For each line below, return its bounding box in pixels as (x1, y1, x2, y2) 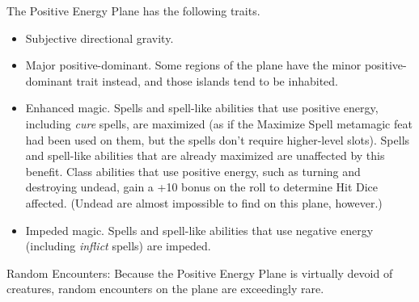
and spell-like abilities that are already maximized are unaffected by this (25, 147, 385, 164)
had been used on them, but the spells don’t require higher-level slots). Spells (25, 131, 410, 148)
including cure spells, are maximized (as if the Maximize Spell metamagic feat (25, 115, 413, 132)
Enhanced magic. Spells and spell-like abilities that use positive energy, (25, 99, 379, 116)
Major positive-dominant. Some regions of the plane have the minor (25, 57, 362, 73)
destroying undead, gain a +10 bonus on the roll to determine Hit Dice (25, 178, 379, 195)
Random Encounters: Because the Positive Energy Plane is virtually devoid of (6, 264, 393, 281)
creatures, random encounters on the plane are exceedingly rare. (6, 280, 324, 297)
